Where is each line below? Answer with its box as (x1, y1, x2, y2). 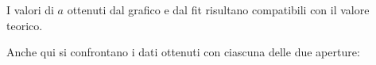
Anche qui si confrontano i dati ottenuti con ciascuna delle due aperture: (6, 44, 360, 60)
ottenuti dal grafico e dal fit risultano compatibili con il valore (67, 2, 370, 17)
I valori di (6, 2, 54, 17)
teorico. (6, 17, 43, 33)
